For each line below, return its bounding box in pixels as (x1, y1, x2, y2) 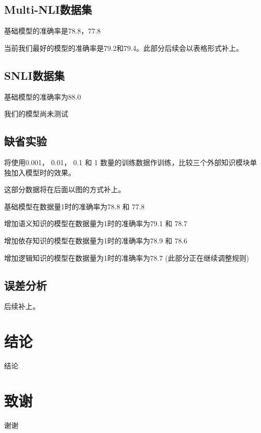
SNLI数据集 (4, 67, 65, 83)
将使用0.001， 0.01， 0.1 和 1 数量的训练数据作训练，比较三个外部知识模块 (4, 157, 250, 167)
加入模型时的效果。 (11, 167, 75, 177)
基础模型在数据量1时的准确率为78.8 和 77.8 (4, 201, 145, 211)
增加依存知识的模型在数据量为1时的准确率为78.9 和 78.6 (4, 235, 188, 245)
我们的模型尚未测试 (4, 108, 68, 119)
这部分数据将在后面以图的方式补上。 (4, 184, 125, 195)
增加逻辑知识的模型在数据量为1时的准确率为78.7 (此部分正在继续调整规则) (4, 252, 249, 263)
